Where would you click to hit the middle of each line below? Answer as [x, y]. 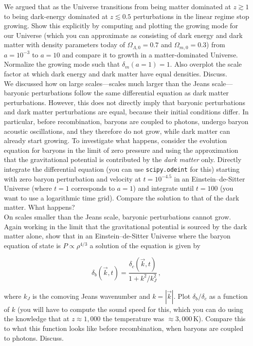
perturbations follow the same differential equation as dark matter [130, 93]
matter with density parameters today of [65, 45]
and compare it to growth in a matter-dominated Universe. [150, 54]
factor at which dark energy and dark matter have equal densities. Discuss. [116, 74]
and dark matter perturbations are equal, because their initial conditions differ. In [126, 112]
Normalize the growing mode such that [62, 64]
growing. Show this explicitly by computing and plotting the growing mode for [121, 26]
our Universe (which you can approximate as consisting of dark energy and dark [123, 35]
